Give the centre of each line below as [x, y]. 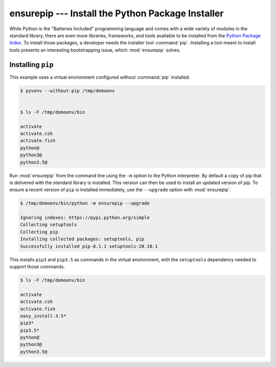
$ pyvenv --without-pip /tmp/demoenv [67, 90]
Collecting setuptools [49, 225]
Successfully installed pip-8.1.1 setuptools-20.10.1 [89, 246]
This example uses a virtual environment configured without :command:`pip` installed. [100, 77]
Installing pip [31, 65]
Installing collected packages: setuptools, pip [82, 239]
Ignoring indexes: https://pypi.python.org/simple [85, 218]
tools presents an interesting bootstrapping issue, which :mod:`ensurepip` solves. [95, 50]
